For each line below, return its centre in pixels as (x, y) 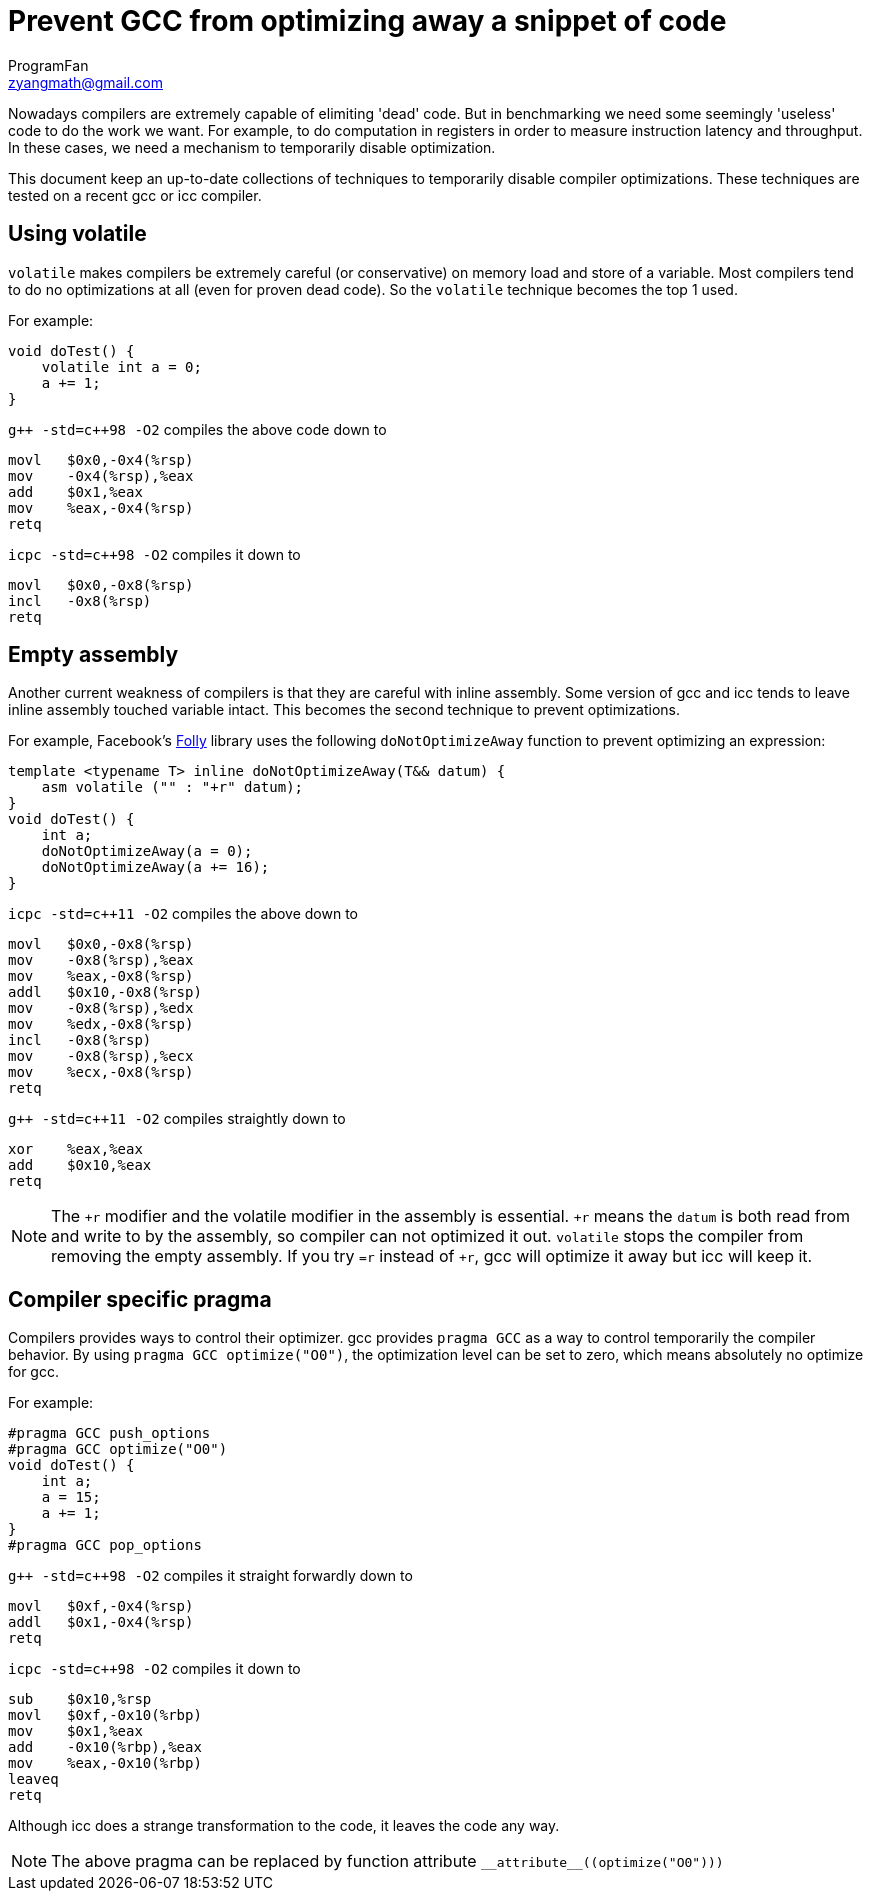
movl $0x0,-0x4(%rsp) (101, 459)
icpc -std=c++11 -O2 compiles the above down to (183, 914)
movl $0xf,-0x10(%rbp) (105, 1715)
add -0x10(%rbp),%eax (105, 1747)
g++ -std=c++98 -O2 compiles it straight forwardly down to (210, 1576)
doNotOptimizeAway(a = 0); (147, 851)
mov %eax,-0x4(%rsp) (101, 507)
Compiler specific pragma (140, 1299)
